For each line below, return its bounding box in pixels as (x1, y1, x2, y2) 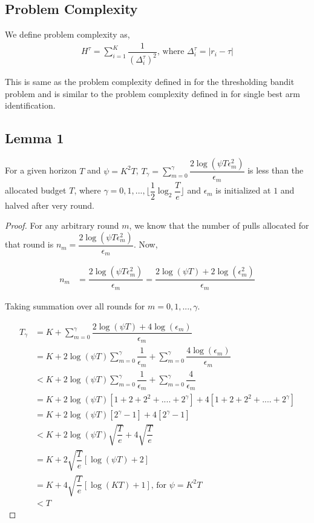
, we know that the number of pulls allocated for (129, 219, 309, 232)
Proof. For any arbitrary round (5, 219, 119, 232)
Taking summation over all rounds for (5, 299, 145, 312)
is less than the (247, 164, 304, 177)
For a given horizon (5, 164, 77, 177)
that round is (5, 238, 54, 251)
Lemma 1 (5, 129, 64, 147)
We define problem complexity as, (5, 28, 130, 41)
